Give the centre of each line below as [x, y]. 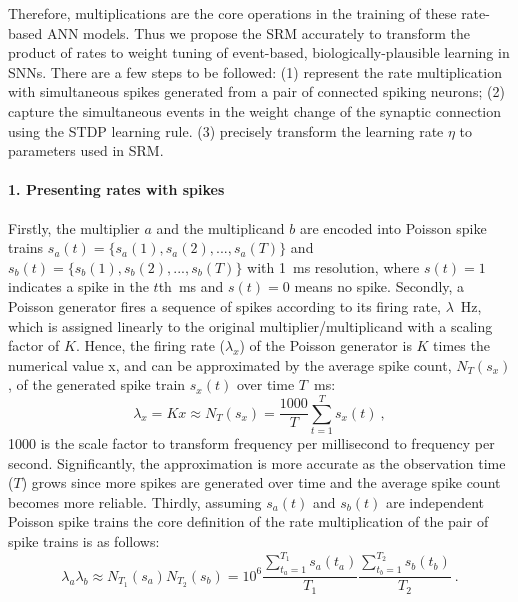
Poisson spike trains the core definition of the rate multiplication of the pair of [248, 521]
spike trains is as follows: [84, 540]
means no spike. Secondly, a [379, 286]
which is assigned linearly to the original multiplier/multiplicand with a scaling [250, 325]
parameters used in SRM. [86, 150]
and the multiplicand [220, 227]
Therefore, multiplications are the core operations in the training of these [232, 13]
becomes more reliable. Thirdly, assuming [135, 501]
